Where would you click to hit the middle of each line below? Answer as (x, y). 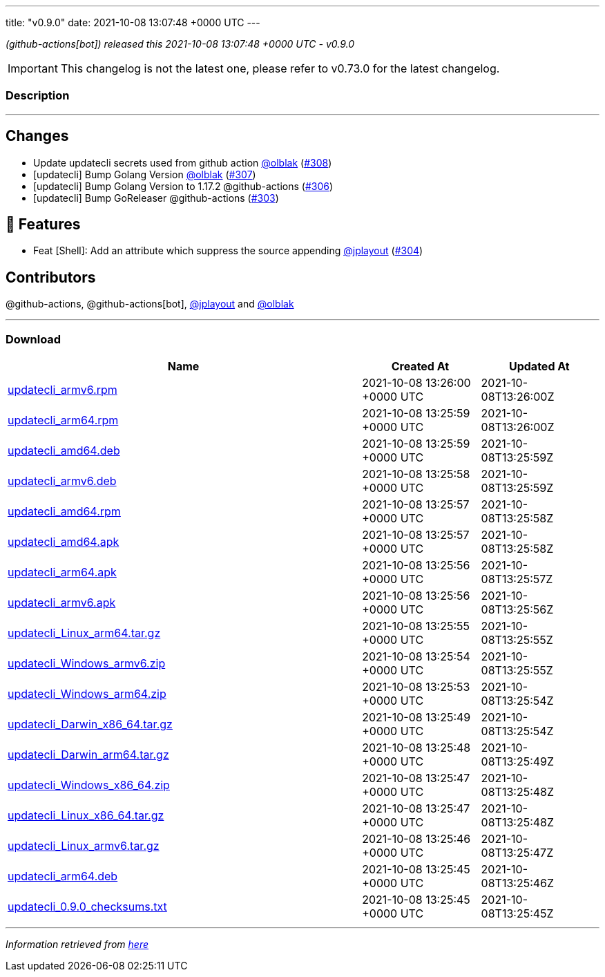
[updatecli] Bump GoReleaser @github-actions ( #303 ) (156, 198)
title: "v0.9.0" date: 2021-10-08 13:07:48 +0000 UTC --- (133, 22)
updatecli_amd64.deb (64, 451)
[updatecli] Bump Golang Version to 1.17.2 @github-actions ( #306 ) (183, 186)
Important (33, 68)
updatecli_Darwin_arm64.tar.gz (88, 755)
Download (33, 339)
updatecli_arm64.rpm (63, 420)
